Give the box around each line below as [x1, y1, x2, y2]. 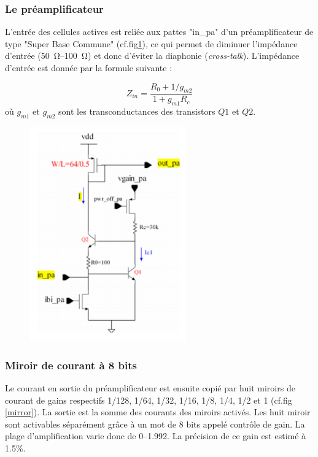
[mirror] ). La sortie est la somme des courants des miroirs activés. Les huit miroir [5, 405, 311, 418]
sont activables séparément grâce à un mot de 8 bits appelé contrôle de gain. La [5, 417, 305, 430]
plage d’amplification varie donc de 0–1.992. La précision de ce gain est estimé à [5, 429, 306, 442]
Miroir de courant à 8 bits [5, 357, 137, 372]
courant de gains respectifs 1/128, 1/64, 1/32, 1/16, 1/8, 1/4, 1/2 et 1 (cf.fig [5, 393, 292, 406]
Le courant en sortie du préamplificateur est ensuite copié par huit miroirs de [5, 381, 295, 394]
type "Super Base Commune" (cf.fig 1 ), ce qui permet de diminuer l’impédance [5, 37, 298, 50]
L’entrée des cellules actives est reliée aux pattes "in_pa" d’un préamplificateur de [5, 25, 314, 38]
